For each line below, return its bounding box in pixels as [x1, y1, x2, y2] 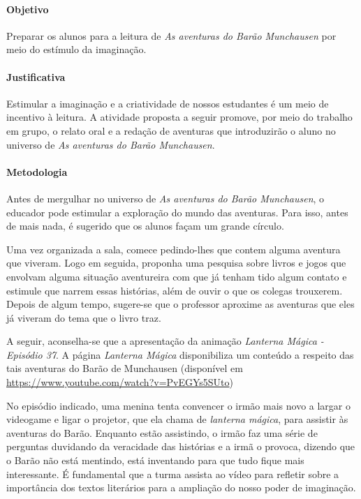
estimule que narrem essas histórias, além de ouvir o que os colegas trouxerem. [6, 283, 343, 297]
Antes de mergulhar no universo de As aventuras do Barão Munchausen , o [6, 191, 325, 205]
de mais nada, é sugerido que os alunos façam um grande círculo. [6, 218, 284, 233]
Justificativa [6, 69, 66, 84]
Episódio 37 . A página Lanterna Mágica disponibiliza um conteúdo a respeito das [6, 347, 354, 362]
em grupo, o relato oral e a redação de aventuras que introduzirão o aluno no [6, 123, 336, 137]
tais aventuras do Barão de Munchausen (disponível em [6, 361, 243, 375]
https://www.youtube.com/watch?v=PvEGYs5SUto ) [6, 375, 234, 389]
